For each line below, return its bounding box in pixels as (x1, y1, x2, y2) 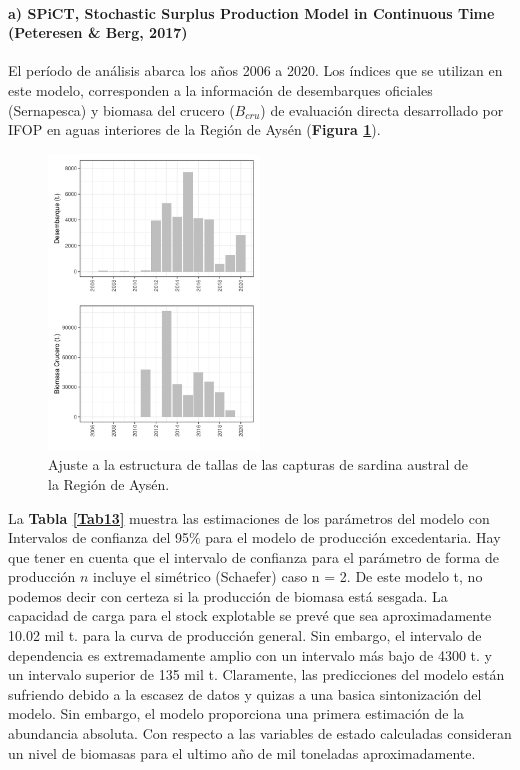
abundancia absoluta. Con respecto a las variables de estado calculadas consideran (8, 723, 512, 744)
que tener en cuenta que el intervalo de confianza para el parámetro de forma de (8, 546, 499, 567)
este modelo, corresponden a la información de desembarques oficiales (8, 79, 433, 100)
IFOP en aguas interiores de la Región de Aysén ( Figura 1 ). (8, 119, 381, 140)
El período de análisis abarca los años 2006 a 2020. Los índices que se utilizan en (8, 60, 503, 81)
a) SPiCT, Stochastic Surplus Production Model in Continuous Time (8, 2, 495, 23)
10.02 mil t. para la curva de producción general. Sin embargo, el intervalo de (8, 625, 482, 646)
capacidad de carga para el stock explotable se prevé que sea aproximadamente (8, 605, 492, 626)
